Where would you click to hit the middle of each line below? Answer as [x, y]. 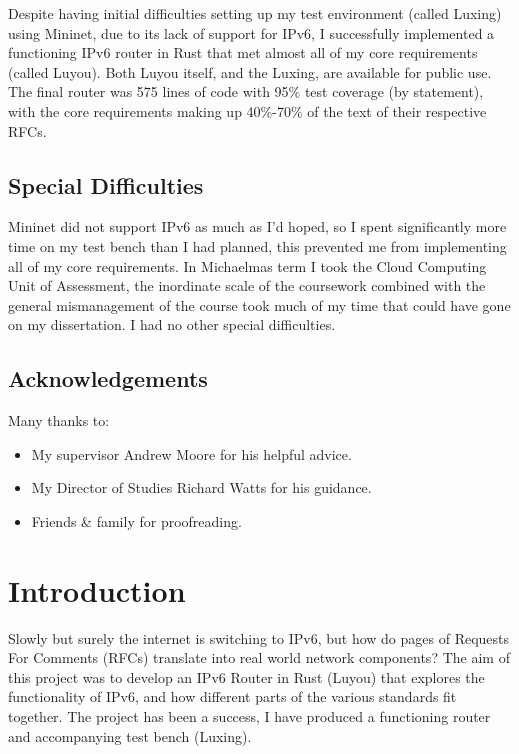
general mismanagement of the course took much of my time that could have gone [259, 304]
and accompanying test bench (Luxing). [130, 735]
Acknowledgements [108, 378]
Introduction [97, 589]
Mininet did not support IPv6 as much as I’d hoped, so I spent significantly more [257, 226]
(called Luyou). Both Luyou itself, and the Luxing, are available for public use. [250, 71]
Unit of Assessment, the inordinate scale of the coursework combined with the [247, 285]
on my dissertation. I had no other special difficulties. [172, 324]
